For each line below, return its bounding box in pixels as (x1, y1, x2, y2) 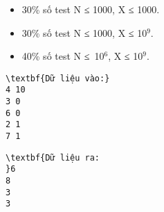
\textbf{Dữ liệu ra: (6, 152, 100, 163)
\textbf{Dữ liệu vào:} (6, 73, 110, 83)
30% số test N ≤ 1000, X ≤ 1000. (21, 2, 160, 16)
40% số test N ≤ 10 (21, 49, 104, 63)
